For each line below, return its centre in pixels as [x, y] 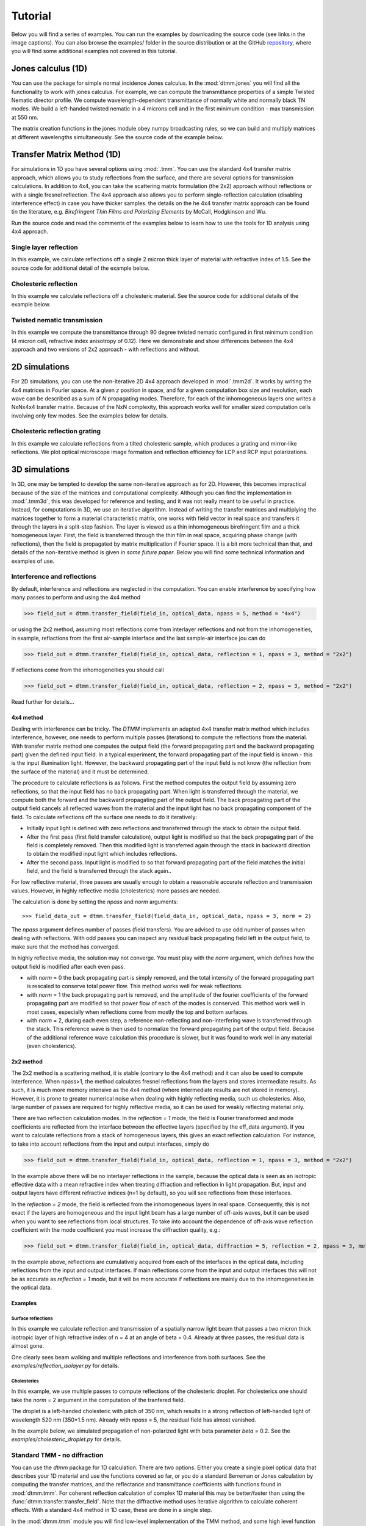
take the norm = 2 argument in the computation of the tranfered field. [98, 1400]
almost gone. [28, 1346]
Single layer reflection [45, 247]
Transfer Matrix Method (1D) [66, 155]
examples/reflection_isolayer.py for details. [65, 1366]
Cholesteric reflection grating [56, 432]
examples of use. [33, 561]
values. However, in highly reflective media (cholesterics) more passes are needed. [116, 891]
